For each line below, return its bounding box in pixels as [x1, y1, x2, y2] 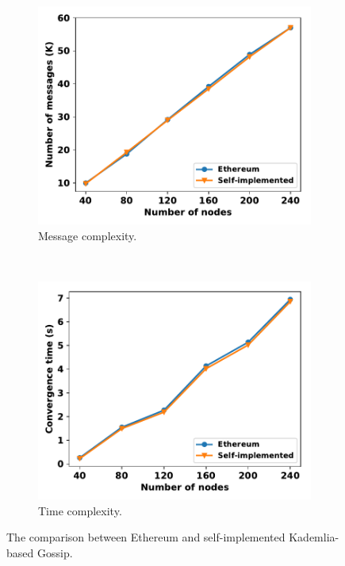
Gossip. [36, 544, 73, 560]
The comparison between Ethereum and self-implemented [6, 529, 286, 545]
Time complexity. [38, 502, 122, 518]
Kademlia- [289, 529, 339, 545]
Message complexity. [38, 227, 137, 243]
